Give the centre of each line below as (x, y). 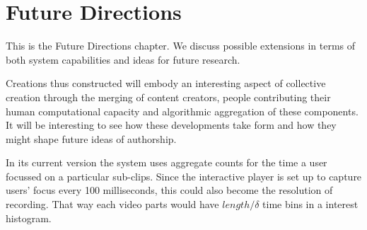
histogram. (29, 218)
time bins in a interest (310, 204)
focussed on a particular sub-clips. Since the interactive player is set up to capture (184, 176)
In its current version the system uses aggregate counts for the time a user (167, 162)
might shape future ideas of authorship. (91, 138)
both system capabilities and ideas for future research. (123, 59)
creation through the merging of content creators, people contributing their (168, 97)
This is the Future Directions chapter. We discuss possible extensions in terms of (181, 46)
